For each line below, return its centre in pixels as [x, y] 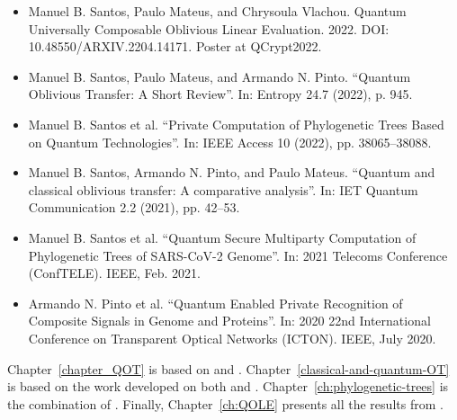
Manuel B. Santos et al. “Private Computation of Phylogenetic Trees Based [236, 124]
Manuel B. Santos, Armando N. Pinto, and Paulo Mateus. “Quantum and [232, 172]
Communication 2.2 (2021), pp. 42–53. [134, 207]
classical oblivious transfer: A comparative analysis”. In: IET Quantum [223, 189]
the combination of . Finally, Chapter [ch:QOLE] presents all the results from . [225, 403]
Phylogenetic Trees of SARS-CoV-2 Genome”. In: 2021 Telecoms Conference [238, 255]
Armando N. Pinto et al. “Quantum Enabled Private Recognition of [215, 303]
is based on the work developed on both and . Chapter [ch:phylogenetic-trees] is [228, 386]
